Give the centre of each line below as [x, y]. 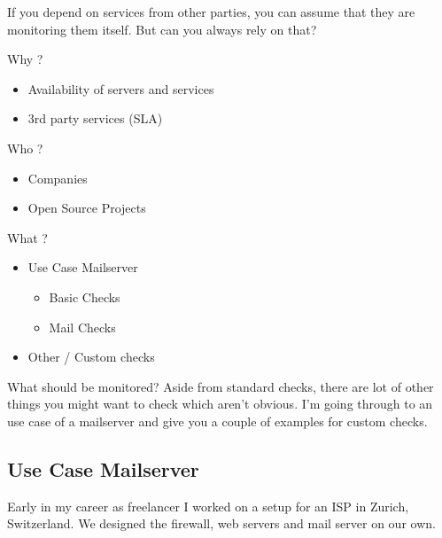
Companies [58, 178]
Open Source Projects [87, 208]
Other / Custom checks [91, 357]
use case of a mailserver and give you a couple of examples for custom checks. [217, 421]
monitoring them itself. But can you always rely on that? [162, 29]
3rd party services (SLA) [95, 118]
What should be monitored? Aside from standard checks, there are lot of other [221, 386]
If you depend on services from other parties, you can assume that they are [211, 12]
